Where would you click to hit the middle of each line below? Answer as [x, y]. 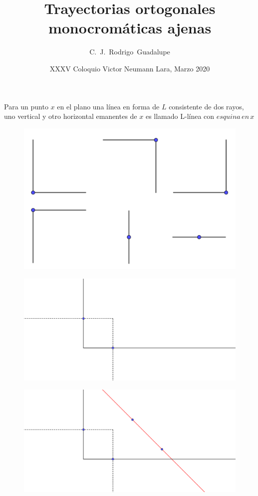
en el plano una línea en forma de [108, 106]
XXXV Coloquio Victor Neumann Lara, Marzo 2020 [130, 68]
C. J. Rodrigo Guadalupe [130, 52]
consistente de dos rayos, [206, 106]
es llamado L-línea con [180, 116]
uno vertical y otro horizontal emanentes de [71, 116]
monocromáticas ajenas [130, 28]
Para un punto [26, 106]
